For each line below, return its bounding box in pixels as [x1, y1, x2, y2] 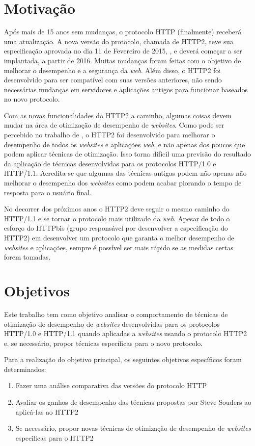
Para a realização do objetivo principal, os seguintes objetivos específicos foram [4, 354, 242, 365]
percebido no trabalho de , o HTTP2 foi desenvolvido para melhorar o [4, 130, 215, 140]
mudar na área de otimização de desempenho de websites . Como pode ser [4, 120, 225, 130]
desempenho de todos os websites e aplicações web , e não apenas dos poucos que [4, 139, 245, 149]
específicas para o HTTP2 [15, 432, 94, 443]
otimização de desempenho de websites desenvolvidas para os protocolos [4, 318, 220, 329]
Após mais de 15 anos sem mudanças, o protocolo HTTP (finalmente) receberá [4, 26, 242, 37]
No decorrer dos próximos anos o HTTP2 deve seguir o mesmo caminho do [4, 204, 229, 214]
